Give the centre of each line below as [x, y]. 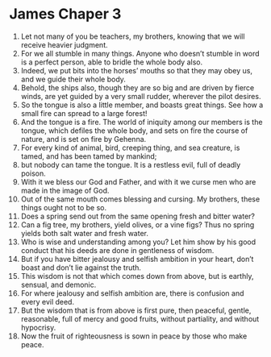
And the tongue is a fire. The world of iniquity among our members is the [142, 122]
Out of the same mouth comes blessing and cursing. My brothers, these [140, 199]
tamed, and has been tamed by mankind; [89, 156]
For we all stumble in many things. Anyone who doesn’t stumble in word [140, 53]
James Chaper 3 [65, 14]
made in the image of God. [65, 190]
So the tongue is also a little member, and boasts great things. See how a [142, 105]
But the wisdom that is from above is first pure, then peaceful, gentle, [136, 310]
